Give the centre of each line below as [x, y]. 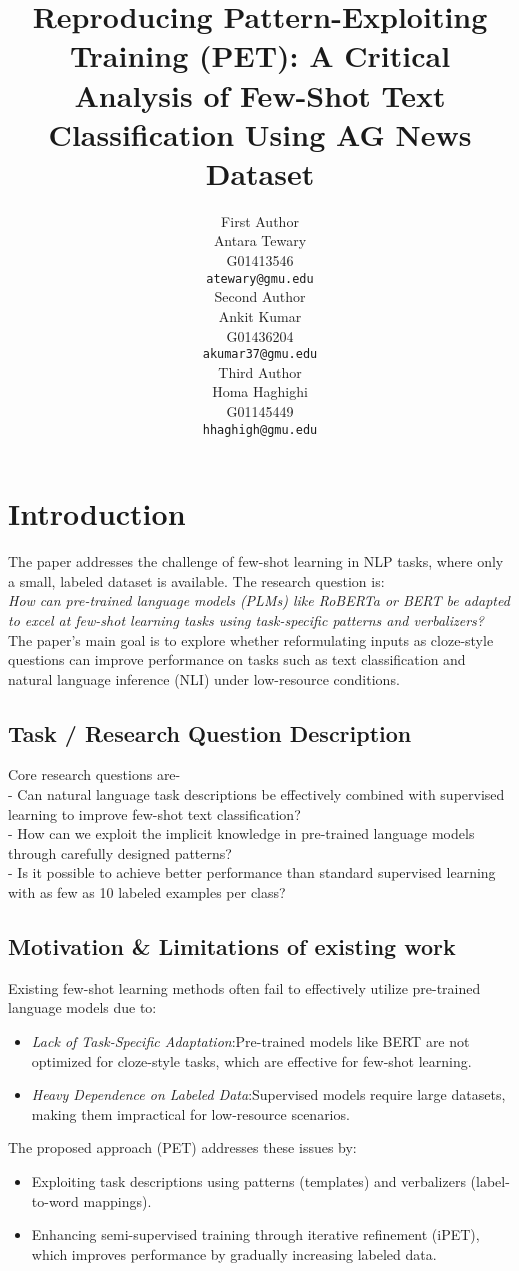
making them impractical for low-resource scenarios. [190, 1113]
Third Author [260, 371]
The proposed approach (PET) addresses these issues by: [182, 1147]
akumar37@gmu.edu [260, 354]
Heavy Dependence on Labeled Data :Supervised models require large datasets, [268, 1094]
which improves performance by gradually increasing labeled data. [234, 1253]
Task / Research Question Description [210, 732]
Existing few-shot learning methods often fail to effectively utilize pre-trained [244, 987]
